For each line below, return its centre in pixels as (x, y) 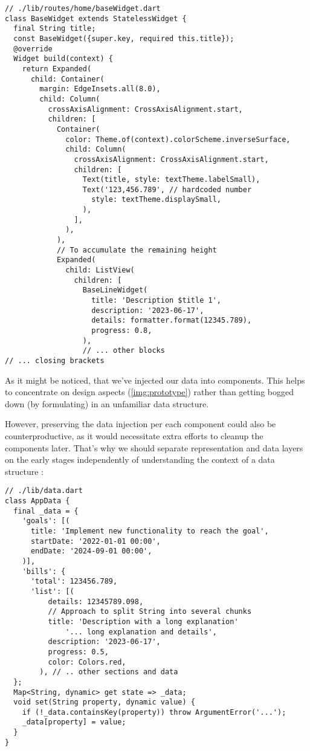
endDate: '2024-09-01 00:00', (91, 551)
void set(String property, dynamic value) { (104, 702)
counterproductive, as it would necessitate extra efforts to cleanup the (134, 436)
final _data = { (46, 511)
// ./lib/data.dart (44, 491)
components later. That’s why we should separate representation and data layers (154, 447)
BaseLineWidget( (115, 290)
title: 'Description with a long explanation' (143, 621)
